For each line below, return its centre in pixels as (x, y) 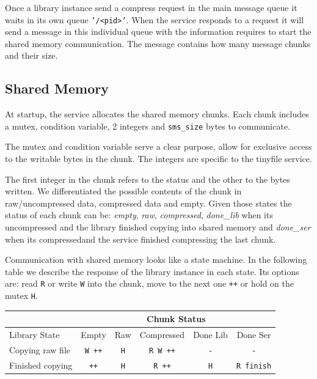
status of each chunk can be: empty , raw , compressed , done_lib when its (139, 215)
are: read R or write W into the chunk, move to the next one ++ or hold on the (149, 283)
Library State (35, 335)
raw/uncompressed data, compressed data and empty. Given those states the (148, 203)
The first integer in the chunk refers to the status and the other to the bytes (148, 179)
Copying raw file (40, 349)
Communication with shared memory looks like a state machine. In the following (156, 259)
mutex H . (21, 296)
